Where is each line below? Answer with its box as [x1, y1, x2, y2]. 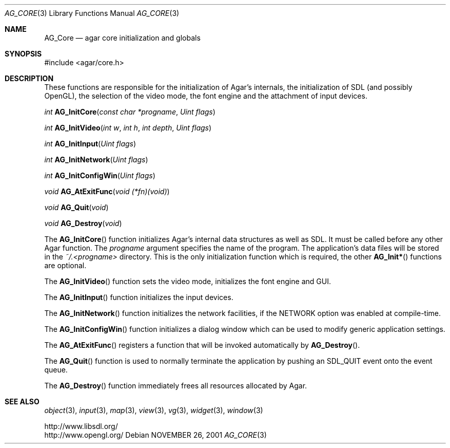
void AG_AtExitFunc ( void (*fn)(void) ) [44, 187, 170, 196]
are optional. [44, 261, 87, 270]
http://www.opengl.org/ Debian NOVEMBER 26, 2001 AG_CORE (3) [44, 431, 267, 439]
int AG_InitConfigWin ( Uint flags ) [44, 171, 155, 180]
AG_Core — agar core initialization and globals [44, 33, 201, 42]
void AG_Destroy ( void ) [44, 219, 122, 228]
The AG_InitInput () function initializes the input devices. [44, 293, 233, 302]
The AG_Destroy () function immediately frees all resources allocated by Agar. [44, 381, 307, 390]
